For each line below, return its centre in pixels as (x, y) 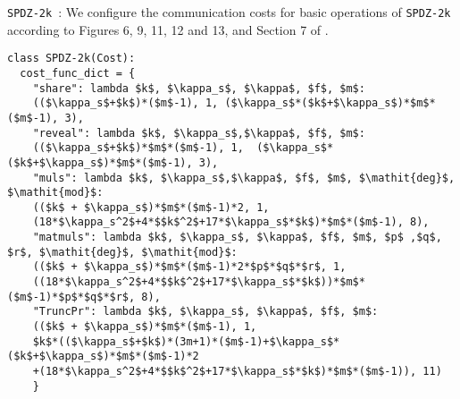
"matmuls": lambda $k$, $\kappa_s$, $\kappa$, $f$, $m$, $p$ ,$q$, (237, 238)
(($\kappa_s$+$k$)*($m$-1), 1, (125, 103)
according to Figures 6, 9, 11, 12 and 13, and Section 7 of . (168, 29)
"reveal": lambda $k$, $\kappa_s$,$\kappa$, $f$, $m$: (199, 133)
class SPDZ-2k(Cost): (71, 59)
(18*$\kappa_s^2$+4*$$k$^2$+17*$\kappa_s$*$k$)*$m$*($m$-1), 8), (231, 222)
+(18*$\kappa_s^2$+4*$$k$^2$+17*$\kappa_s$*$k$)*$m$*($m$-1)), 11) (237, 372)
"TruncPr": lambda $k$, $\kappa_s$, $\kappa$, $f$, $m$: (205, 312)
